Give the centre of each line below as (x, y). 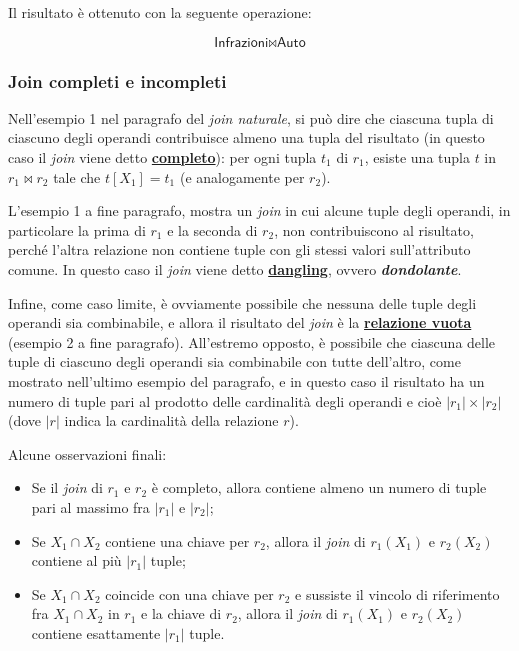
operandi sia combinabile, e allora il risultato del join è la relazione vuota (240, 322)
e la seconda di (212, 229)
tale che (77, 176)
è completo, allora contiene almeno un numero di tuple (319, 487)
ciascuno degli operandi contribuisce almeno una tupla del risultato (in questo (246, 137)
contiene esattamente (96, 632)
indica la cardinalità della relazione (171, 420)
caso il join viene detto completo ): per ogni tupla (162, 157)
